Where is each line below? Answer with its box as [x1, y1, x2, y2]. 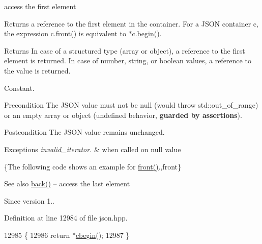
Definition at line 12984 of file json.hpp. [4, 212, 128, 223]
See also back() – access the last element [4, 178, 130, 189]
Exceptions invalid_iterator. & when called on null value [4, 143, 181, 154]
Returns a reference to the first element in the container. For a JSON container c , [4, 18, 258, 29]
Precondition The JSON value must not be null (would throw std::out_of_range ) [4, 100, 258, 110]
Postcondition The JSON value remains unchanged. [4, 127, 165, 137]
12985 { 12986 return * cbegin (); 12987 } [4, 229, 130, 240]
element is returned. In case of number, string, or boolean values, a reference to [4, 55, 251, 66]
